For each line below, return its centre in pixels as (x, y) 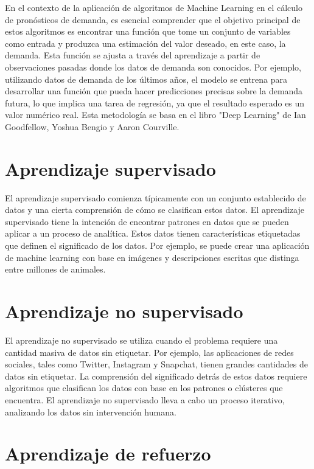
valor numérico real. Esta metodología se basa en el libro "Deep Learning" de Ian (155, 115)
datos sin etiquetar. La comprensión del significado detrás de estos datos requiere (156, 376)
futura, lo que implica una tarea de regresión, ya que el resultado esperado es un (155, 102)
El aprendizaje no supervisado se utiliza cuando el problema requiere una (141, 340)
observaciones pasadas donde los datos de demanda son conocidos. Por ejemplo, (153, 67)
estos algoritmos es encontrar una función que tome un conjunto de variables (148, 31)
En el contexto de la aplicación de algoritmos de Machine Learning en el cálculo (154, 7)
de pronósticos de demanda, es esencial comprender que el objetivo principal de (153, 19)
